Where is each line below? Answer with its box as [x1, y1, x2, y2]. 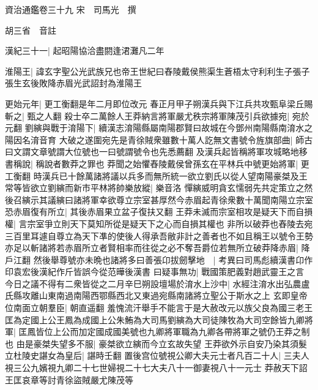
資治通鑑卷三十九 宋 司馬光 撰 [5, 3, 136, 15]
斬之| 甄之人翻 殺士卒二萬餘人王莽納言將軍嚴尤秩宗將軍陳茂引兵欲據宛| [5, 109, 290, 122]
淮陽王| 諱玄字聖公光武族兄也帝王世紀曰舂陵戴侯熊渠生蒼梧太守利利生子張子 [5, 64, 310, 77]
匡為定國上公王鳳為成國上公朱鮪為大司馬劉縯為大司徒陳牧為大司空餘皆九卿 [5, 313, 305, 326]
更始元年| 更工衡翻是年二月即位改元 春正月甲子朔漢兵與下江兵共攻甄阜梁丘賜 [5, 97, 313, 110]
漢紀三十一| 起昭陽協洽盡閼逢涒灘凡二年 [5, 44, 165, 57]
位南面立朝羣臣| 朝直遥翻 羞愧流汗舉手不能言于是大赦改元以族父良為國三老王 [5, 301, 313, 314]
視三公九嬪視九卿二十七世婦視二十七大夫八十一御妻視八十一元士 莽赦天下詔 [5, 361, 308, 374]
